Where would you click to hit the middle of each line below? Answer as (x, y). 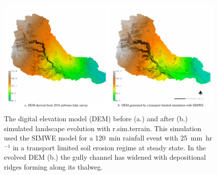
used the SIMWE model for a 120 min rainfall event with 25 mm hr (108, 138)
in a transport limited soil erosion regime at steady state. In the (109, 147)
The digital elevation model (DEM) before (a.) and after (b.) (96, 118)
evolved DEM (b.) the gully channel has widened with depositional (105, 157)
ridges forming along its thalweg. (54, 166)
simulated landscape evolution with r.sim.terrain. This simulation (103, 128)
